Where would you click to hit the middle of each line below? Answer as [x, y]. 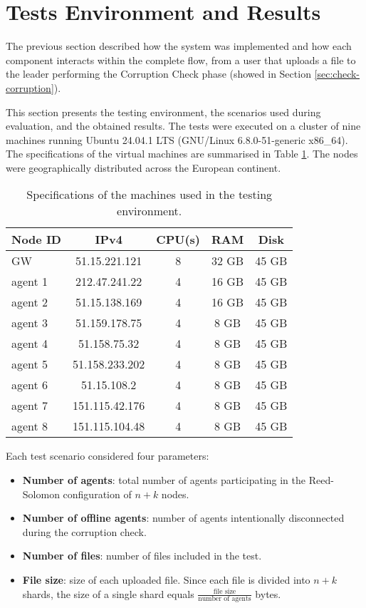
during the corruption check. [84, 531]
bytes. [268, 593]
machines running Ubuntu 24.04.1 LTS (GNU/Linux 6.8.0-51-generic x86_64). [177, 139]
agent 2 [30, 302]
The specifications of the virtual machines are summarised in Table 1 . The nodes [182, 154]
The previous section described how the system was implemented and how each [179, 46]
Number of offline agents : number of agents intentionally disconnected [183, 518]
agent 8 [30, 426]
